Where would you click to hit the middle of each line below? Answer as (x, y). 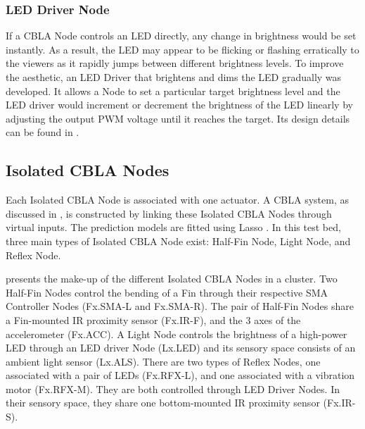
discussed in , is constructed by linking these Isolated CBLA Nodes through (169, 213)
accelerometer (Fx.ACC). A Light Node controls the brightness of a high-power (177, 334)
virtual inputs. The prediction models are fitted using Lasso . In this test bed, (173, 227)
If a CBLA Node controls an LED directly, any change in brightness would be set (181, 36)
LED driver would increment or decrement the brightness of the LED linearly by (179, 105)
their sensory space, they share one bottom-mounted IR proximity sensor (163, 403)
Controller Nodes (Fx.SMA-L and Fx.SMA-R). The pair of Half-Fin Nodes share (180, 306)
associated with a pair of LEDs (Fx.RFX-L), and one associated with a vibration (180, 375)
